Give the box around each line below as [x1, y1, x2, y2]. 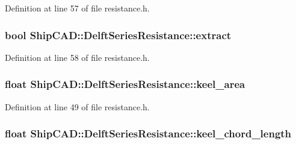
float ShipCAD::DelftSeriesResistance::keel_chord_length [5, 126, 292, 141]
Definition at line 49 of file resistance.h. [5, 100, 150, 113]
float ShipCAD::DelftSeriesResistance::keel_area [5, 77, 245, 92]
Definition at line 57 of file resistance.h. [5, 2, 150, 14]
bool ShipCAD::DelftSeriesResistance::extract [5, 27, 232, 42]
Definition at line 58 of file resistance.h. [5, 51, 150, 63]
